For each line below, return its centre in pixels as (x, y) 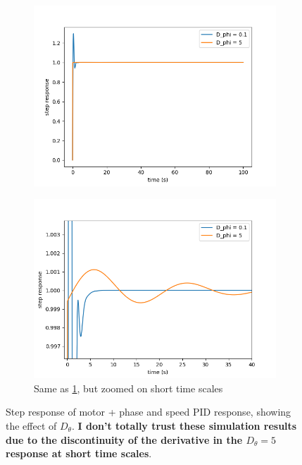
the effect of (31, 425)
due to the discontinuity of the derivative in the (124, 439)
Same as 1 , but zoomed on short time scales (128, 388)
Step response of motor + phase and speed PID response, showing (149, 412)
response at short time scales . (79, 453)
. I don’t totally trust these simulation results (184, 425)
